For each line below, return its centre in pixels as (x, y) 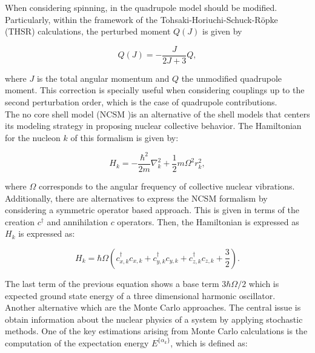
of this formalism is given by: (124, 137)
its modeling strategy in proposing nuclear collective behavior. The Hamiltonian (153, 126)
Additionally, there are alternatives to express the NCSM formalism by (136, 198)
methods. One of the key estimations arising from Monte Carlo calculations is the (156, 331)
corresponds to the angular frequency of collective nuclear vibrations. (167, 186)
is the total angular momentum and (103, 78)
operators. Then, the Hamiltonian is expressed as (208, 221)
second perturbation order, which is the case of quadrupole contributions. (141, 102)
